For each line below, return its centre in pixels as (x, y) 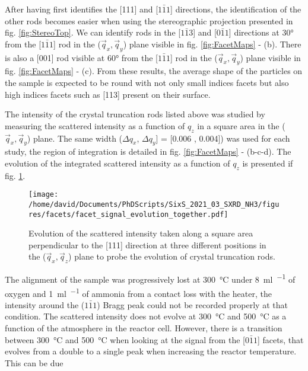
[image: (44, 195)
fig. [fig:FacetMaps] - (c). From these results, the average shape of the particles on (154, 71)
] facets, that (280, 339)
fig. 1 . (15, 175)
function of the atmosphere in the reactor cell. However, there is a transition (144, 327)
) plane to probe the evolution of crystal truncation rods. (172, 256)
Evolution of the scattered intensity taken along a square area (141, 233)
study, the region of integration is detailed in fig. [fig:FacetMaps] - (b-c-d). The (148, 151)
